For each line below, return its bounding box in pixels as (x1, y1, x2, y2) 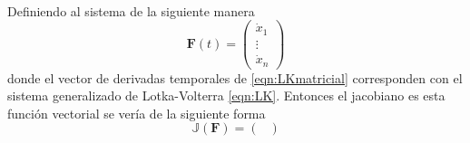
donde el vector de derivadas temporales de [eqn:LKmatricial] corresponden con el (7, 68, 463, 87)
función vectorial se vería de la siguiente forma (7, 103, 266, 122)
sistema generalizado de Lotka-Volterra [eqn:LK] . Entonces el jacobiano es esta (7, 86, 446, 105)
